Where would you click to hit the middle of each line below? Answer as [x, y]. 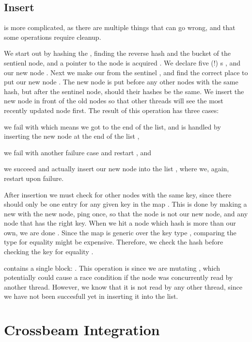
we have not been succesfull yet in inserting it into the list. [91, 296]
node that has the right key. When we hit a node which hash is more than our [120, 223]
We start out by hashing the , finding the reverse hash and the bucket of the [117, 53]
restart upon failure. [34, 178]
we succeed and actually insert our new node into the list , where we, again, [117, 169]
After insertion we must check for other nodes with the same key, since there [118, 194]
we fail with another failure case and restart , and [78, 152]
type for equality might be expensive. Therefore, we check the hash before [114, 242]
